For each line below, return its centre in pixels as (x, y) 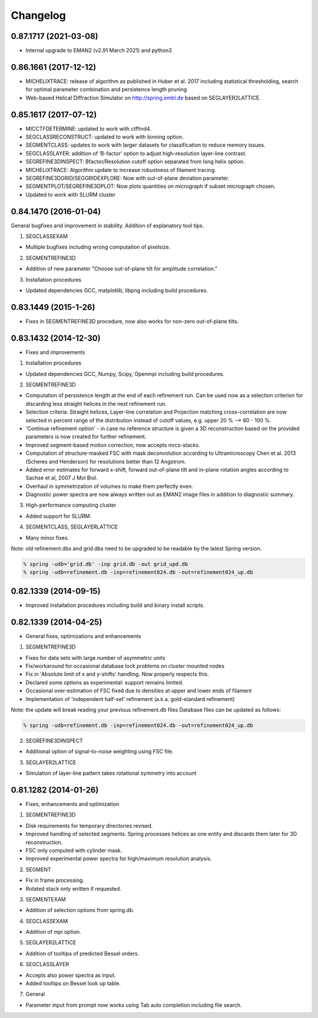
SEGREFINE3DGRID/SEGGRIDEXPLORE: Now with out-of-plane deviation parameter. (127, 178)
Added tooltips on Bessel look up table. (73, 983)
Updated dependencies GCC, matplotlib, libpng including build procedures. (117, 290)
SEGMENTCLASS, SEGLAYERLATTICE (72, 527)
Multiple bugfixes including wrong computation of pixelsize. (98, 247)
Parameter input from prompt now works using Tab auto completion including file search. (134, 1005)
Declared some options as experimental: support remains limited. (105, 682)
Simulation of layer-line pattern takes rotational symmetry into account (111, 773)
